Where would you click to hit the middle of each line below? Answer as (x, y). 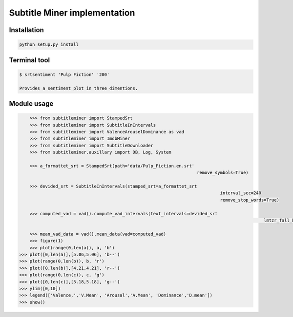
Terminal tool (30, 60)
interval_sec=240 (241, 193)
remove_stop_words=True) (250, 200)
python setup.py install (49, 45)
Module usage (31, 103)
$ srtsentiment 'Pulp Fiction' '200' (64, 75)
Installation (26, 30)
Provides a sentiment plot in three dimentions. (79, 88)
